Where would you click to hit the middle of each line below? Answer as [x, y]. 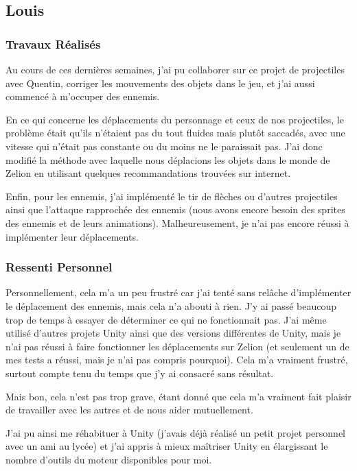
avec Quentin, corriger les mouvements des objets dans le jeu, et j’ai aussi [160, 83]
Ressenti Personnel [59, 267]
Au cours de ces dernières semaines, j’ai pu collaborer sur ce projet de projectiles [175, 69]
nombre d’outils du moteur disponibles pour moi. [109, 459]
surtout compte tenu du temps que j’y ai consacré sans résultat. [140, 373]
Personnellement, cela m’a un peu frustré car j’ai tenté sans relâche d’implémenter [178, 292]
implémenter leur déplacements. [72, 236]
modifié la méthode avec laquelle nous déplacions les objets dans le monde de [168, 159]
